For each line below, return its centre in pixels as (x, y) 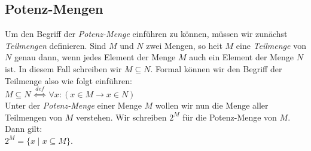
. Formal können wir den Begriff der (216, 68)
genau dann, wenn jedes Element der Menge (95, 57)
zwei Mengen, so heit (184, 45)
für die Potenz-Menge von (230, 117)
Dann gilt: (24, 129)
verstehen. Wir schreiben (121, 117)
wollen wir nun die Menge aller (212, 105)
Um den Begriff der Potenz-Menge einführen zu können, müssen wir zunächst (146, 34)
